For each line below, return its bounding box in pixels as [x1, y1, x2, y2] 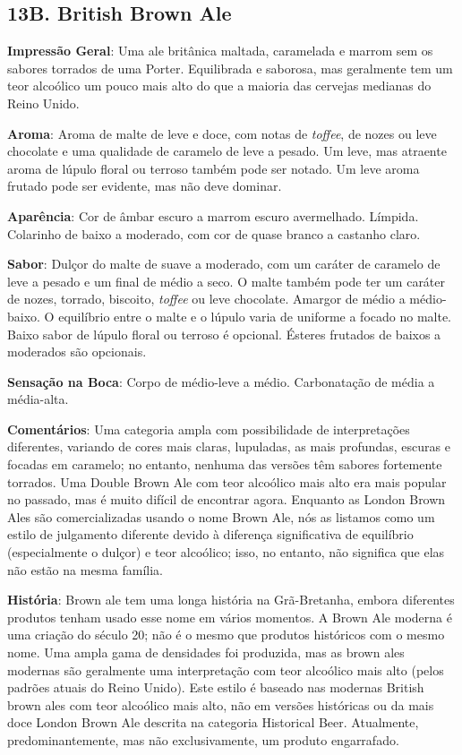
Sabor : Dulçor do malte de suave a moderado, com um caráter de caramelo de [7, 254, 441, 273]
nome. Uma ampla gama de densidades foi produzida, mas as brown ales [7, 643, 405, 662]
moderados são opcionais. [7, 342, 147, 361]
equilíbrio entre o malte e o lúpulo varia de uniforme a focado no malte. [58, 306, 452, 325]
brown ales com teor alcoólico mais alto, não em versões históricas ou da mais [7, 695, 434, 714]
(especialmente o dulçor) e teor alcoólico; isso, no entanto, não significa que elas [7, 543, 445, 562]
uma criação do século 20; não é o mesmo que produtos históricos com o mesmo [7, 625, 445, 644]
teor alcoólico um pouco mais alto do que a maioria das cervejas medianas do [7, 76, 432, 95]
